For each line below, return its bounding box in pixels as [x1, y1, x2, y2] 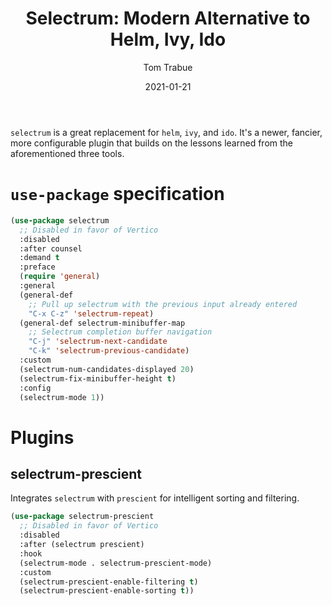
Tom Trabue [143, 61, 193, 73]
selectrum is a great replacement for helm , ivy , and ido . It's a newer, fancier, [10, 126, 323, 138]
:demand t [19, 253, 60, 263]
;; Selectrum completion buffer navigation [28, 327, 213, 337]
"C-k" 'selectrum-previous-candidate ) [28, 346, 190, 356]
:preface [19, 262, 56, 272]
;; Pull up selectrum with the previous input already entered [28, 299, 298, 309]
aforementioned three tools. [10, 147, 125, 159]
